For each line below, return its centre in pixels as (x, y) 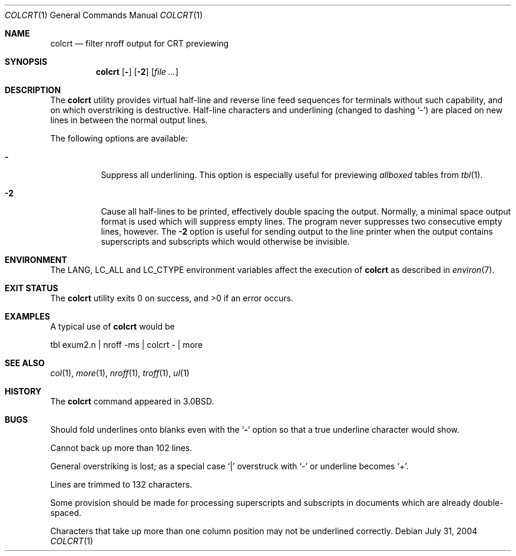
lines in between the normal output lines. (129, 120)
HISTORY (23, 391)
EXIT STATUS (32, 288)
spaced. (66, 513)
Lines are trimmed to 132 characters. (121, 484)
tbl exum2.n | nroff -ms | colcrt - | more (126, 345)
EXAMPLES (27, 316)
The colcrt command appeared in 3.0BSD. (132, 401)
